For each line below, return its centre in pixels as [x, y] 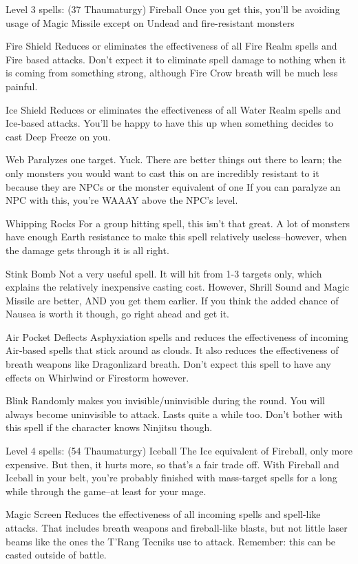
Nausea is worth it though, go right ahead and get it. [117, 314]
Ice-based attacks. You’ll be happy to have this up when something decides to [169, 123]
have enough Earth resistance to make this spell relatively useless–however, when [176, 237]
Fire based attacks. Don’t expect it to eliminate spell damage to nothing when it [176, 59]
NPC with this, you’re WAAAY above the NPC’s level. [122, 200]
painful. [22, 86]
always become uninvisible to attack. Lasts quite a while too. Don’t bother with [174, 414]
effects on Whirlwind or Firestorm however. [97, 377]
